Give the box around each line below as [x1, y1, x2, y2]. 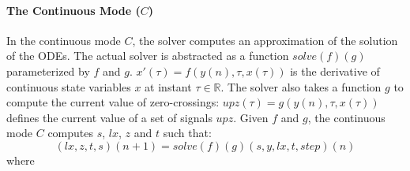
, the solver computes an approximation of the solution [132, 32, 398, 48]
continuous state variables [6, 78, 131, 95]
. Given [233, 109, 269, 125]
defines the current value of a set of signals [6, 109, 213, 125]
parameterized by [6, 62, 90, 79]
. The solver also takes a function [220, 78, 382, 95]
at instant [145, 78, 192, 95]
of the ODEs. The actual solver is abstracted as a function [6, 47, 289, 64]
